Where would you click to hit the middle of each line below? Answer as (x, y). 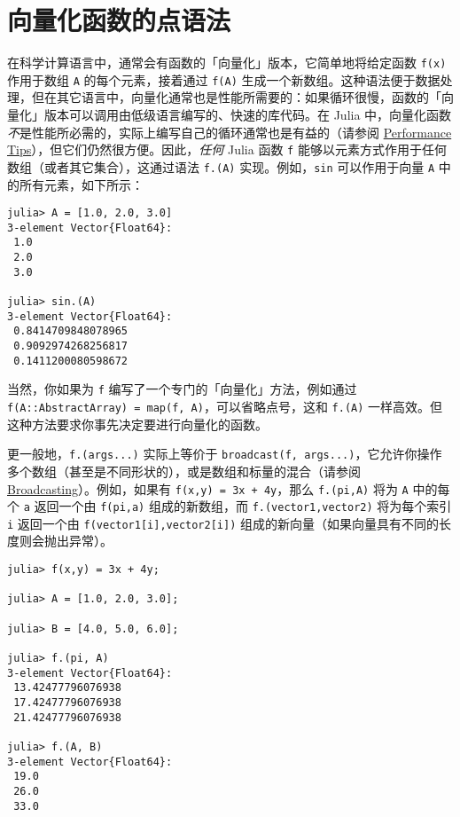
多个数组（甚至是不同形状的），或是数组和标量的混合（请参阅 (184, 471)
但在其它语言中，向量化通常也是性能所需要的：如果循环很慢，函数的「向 (242, 97)
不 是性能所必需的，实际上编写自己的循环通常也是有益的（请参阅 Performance (230, 132)
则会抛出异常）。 (66, 541)
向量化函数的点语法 (119, 20)
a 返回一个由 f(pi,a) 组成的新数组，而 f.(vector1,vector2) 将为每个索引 (238, 506)
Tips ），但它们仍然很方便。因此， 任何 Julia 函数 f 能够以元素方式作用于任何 (227, 149)
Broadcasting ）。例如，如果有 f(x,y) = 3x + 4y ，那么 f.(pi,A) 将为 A (208, 488)
